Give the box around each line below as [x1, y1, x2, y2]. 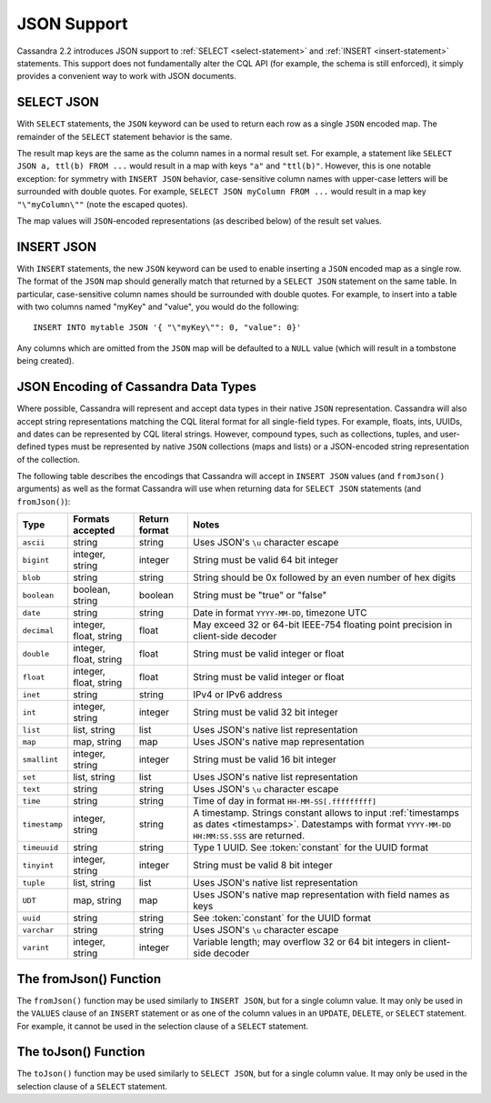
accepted [73, 524, 115, 536]
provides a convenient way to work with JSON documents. [16, 71, 236, 82]
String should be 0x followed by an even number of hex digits [192, 571, 456, 584]
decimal [22, 626, 55, 636]
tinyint [22, 860, 55, 870]
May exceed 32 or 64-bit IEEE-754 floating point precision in [192, 618, 453, 631]
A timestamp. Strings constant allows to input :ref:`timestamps [192, 807, 459, 819]
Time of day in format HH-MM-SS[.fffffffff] [192, 795, 377, 807]
